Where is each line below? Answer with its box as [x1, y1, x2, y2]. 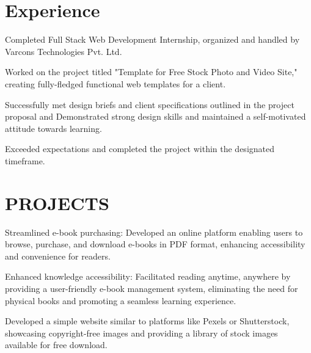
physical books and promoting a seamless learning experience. [5, 294, 236, 307]
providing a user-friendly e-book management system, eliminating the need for [5, 282, 298, 294]
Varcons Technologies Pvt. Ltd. [5, 45, 122, 57]
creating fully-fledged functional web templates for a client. [5, 77, 226, 90]
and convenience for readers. [5, 249, 111, 262]
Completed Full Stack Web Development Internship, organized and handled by [5, 33, 300, 46]
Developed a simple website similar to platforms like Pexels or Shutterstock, [5, 315, 290, 327]
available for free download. [5, 338, 108, 351]
